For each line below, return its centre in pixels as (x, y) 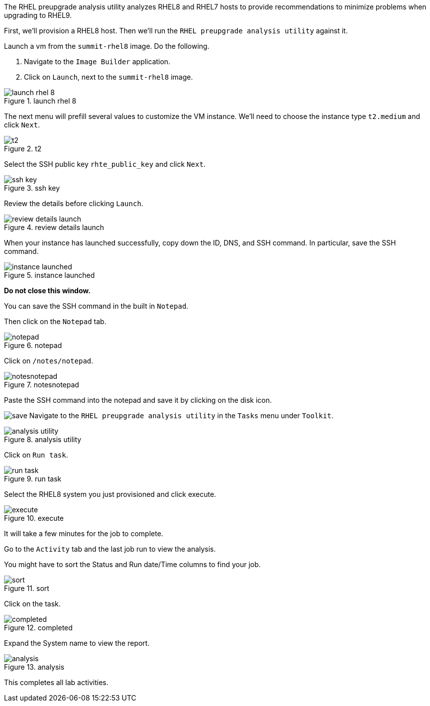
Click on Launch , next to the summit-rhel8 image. (108, 77)
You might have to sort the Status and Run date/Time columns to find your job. (132, 564)
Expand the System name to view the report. (77, 643)
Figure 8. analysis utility (43, 439)
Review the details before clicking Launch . (74, 203)
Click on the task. (32, 604)
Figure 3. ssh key (32, 188)
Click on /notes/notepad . (49, 361)
